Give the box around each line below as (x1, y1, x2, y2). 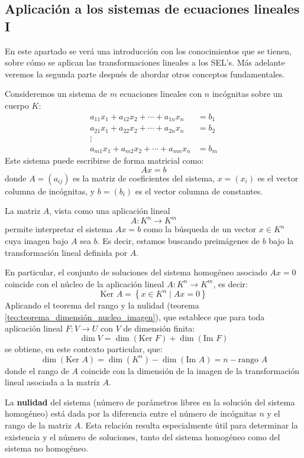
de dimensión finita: (123, 322, 195, 334)
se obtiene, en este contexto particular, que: (5, 343, 163, 355)
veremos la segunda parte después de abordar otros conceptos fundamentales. (5, 67, 285, 80)
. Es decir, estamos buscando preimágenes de (97, 234, 260, 246)
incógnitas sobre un (212, 87, 283, 100)
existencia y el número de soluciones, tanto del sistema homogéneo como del (5, 430, 280, 443)
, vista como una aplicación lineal (49, 204, 170, 217)
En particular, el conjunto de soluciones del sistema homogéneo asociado (5, 266, 267, 278)
